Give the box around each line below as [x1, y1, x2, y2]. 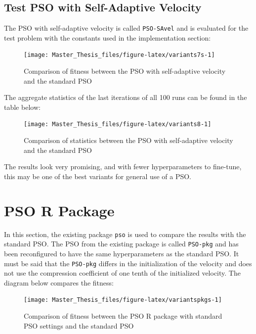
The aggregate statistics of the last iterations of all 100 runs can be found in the [4, 92, 247, 102]
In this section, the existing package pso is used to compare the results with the [4, 229, 246, 239]
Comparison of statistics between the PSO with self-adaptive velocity [24, 135, 233, 145]
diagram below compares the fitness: [4, 277, 114, 287]
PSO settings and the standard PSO [24, 320, 134, 331]
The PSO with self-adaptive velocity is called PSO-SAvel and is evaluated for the [4, 23, 249, 33]
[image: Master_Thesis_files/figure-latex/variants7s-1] [24, 51, 215, 59]
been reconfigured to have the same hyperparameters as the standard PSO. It [4, 248, 239, 258]
